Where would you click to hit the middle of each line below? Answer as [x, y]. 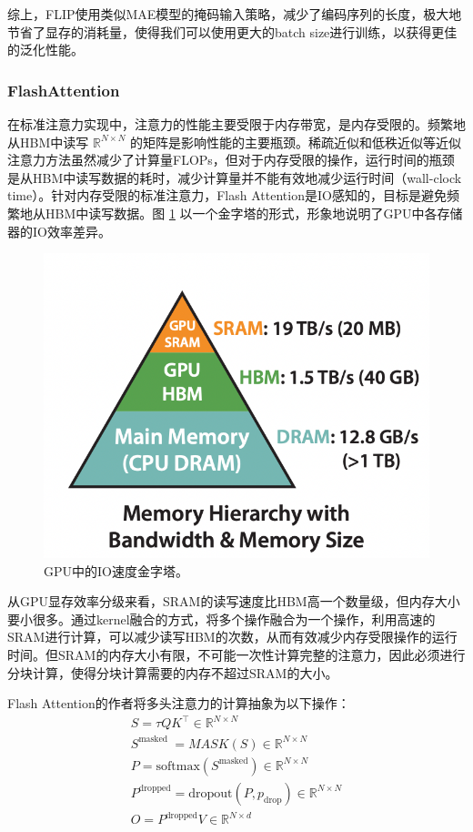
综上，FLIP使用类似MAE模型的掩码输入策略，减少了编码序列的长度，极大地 [235, 14]
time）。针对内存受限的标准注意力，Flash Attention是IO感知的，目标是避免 [227, 195]
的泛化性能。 [45, 50]
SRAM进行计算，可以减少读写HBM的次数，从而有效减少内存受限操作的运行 [232, 637]
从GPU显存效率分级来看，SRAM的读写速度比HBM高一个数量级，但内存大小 [234, 601]
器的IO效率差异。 [59, 231]
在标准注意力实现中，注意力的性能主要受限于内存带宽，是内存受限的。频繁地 [236, 124]
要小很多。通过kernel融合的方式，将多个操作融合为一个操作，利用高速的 [221, 619]
